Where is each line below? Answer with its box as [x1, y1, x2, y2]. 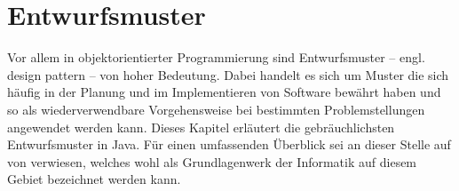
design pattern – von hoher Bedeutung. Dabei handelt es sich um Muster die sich [7, 65, 449, 84]
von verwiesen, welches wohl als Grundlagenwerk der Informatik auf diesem [7, 152, 417, 171]
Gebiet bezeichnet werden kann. [7, 170, 181, 188]
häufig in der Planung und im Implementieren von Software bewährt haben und [7, 83, 441, 101]
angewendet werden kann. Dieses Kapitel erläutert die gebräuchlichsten [7, 117, 395, 136]
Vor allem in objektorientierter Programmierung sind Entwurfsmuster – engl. [7, 48, 425, 67]
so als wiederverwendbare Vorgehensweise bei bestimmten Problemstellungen [7, 99, 425, 118]
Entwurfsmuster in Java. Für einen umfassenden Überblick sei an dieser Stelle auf [7, 135, 451, 154]
